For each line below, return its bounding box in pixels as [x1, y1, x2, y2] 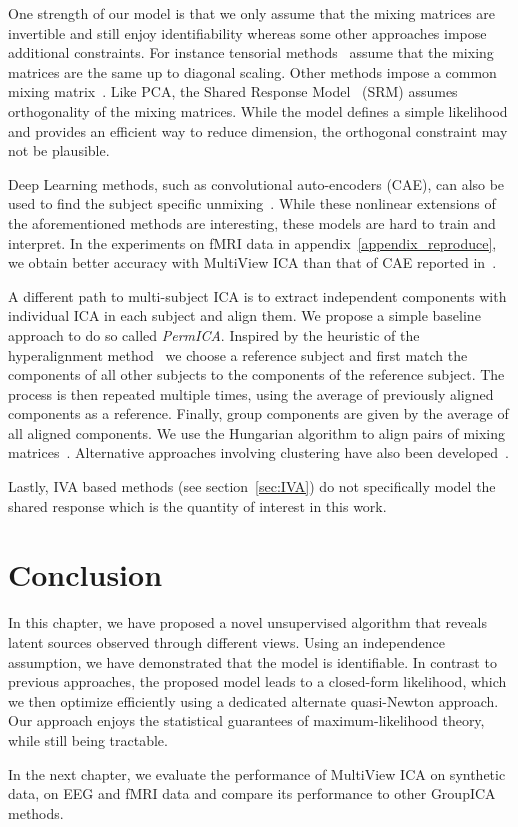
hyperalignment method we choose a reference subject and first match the [8, 344, 468, 365]
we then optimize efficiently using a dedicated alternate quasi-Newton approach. [8, 690, 499, 711]
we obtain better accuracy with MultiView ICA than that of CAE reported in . [8, 252, 497, 273]
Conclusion [8, 554, 163, 595]
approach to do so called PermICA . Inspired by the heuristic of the [8, 324, 420, 345]
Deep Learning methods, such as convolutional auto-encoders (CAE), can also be [8, 173, 505, 194]
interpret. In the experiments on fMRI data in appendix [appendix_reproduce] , [8, 232, 497, 253]
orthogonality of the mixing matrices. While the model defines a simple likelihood [8, 100, 508, 121]
